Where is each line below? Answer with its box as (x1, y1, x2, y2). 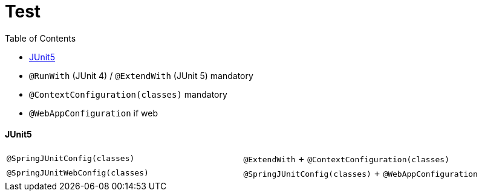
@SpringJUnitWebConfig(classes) (7, 168, 149, 178)
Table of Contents (5, 33, 76, 43)
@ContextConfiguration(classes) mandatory (29, 89, 227, 100)
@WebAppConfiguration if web (29, 107, 158, 118)
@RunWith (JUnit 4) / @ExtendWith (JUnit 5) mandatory (29, 70, 253, 81)
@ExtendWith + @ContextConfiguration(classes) (243, 152, 449, 165)
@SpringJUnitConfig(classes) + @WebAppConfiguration (243, 166, 478, 179)
